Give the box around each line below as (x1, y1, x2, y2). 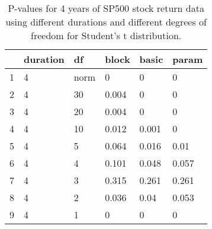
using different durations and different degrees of (5, 15, 207, 28)
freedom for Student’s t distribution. (31, 28, 182, 42)
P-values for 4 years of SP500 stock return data (8, 1, 204, 15)
